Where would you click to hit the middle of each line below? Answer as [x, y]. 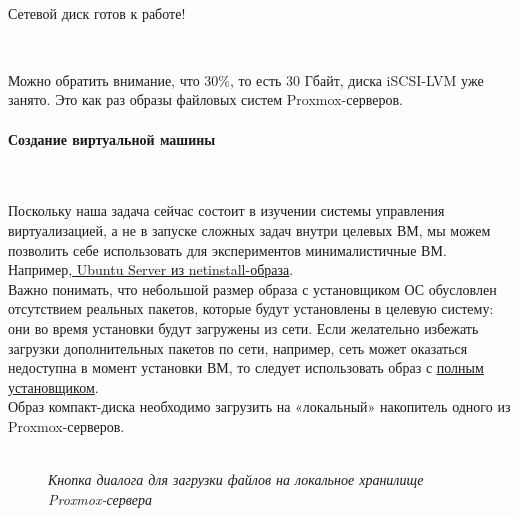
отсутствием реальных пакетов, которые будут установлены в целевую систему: [251, 308]
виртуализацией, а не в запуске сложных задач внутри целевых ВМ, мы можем [249, 229]
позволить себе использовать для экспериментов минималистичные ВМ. [227, 249]
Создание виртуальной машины [112, 138]
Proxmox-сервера [100, 498]
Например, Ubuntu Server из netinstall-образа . [151, 269]
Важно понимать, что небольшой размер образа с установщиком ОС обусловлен [252, 288]
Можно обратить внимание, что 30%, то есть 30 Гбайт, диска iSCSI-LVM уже [246, 79]
